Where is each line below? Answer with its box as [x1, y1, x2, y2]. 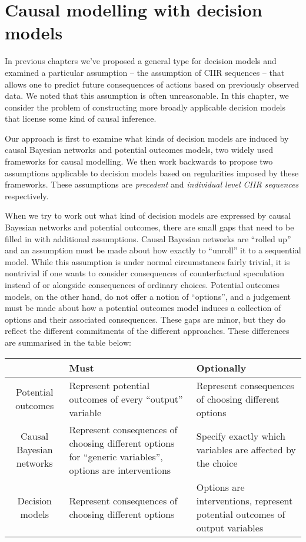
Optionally [196, 360, 247, 374]
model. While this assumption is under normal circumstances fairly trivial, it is [5, 255, 290, 267]
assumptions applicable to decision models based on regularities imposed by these [5, 166, 299, 179]
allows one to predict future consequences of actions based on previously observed [5, 78, 300, 90]
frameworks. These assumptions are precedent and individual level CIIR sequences [5, 178, 299, 190]
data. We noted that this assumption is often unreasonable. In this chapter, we [5, 89, 289, 102]
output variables [196, 520, 264, 534]
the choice [196, 456, 238, 470]
